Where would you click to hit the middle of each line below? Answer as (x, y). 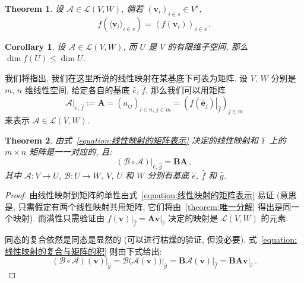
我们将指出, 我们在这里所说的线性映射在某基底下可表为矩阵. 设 (126, 77)
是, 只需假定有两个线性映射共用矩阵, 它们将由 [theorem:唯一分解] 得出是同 (148, 206)
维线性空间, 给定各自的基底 (77, 89)
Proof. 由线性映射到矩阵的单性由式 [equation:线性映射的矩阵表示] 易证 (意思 (151, 195)
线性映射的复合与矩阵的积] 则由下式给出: (83, 251)
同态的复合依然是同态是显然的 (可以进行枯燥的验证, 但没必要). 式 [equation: (151, 239)
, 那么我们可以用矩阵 (186, 89)
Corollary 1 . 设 (35, 46)
